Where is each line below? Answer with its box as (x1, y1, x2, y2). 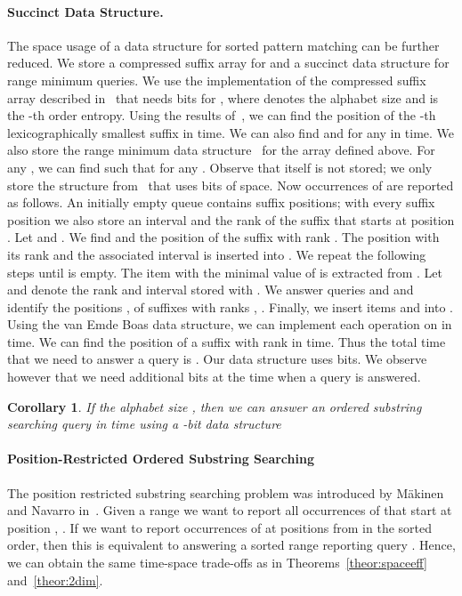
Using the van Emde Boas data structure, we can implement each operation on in (7, 315, 452, 334)
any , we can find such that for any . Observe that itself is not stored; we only (7, 157, 433, 176)
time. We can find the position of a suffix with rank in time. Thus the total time (7, 332, 446, 350)
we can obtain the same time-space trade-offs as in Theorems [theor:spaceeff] (7, 553, 427, 572)
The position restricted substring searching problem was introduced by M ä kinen (7, 483, 444, 502)
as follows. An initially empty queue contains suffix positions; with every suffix (7, 193, 435, 212)
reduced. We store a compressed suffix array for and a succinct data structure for (7, 53, 450, 72)
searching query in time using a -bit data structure (7, 415, 281, 433)
